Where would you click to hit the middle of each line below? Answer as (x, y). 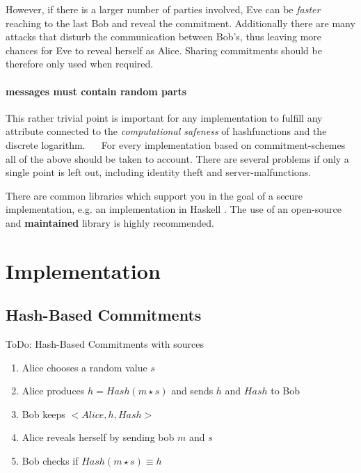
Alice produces (53, 391)
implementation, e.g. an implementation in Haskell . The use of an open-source (174, 209)
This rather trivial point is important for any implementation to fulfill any (164, 117)
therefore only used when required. (80, 64)
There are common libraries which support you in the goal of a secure (154, 195)
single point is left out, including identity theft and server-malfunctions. (159, 172)
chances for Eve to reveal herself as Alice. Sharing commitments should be (164, 50)
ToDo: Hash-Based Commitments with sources (105, 344)
